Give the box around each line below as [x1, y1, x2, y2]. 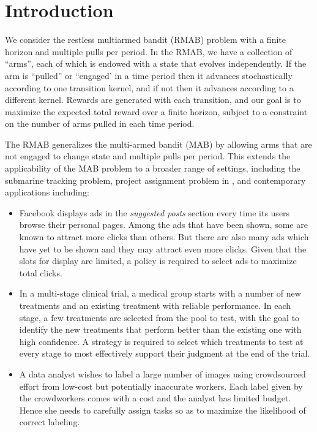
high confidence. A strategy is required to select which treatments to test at [19, 335, 304, 347]
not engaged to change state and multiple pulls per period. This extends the [5, 150, 291, 162]
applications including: [5, 186, 89, 199]
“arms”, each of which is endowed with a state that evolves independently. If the [5, 57, 307, 70]
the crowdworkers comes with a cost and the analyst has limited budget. [19, 392, 291, 404]
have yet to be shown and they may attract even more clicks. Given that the [19, 242, 307, 255]
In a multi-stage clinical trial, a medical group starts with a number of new [19, 287, 301, 300]
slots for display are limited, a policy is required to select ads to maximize [19, 254, 297, 267]
